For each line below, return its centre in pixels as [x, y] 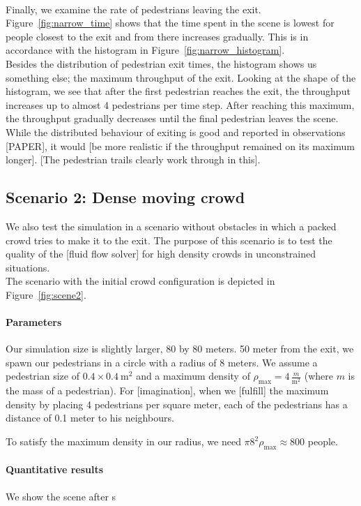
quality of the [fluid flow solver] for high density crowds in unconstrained [161, 254]
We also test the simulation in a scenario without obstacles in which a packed [171, 226]
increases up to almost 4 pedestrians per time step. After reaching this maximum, [180, 104]
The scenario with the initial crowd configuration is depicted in [140, 281]
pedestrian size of [43, 376]
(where [318, 376]
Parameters [34, 322]
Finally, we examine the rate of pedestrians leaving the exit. [133, 9]
